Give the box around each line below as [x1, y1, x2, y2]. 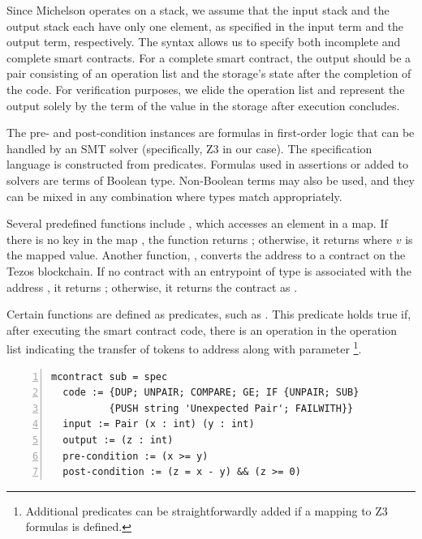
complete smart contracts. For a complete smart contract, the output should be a [6, 49, 411, 66]
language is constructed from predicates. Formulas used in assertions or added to [6, 156, 408, 173]
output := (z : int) [62, 434, 174, 446]
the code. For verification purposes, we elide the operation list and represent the [6, 80, 405, 97]
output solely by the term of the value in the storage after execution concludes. [6, 96, 400, 113]
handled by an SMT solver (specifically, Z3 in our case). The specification [6, 139, 372, 156]
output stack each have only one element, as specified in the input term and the [6, 17, 404, 34]
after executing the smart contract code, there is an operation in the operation [6, 321, 398, 338]
